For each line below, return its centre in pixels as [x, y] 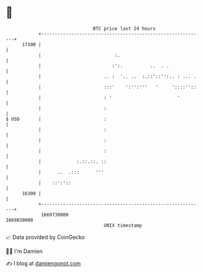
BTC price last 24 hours [124, 29]
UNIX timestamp [123, 225]
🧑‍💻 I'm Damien [24, 251]
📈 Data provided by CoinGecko [45, 237]
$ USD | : [56, 119]
